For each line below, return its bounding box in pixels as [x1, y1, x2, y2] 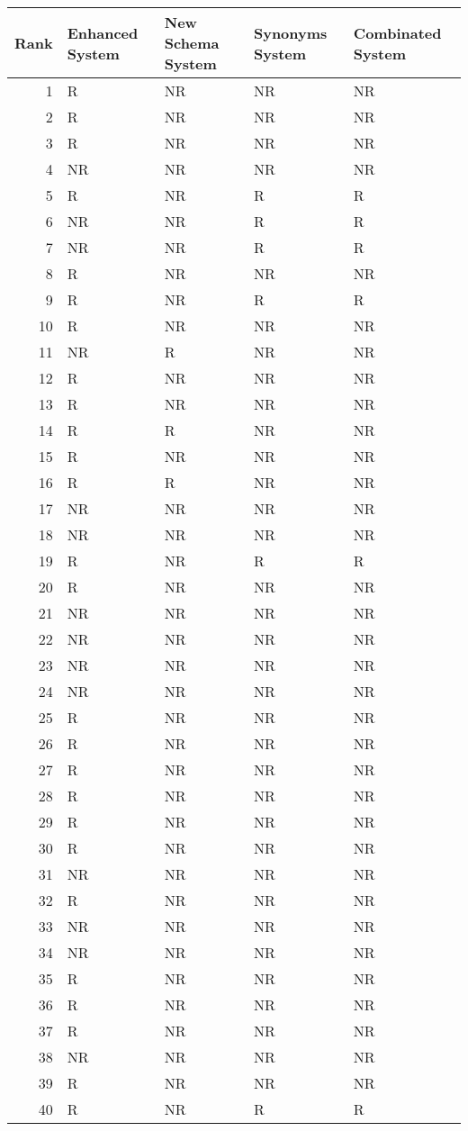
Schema [164, 32, 220, 53]
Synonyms [253, 22, 328, 43]
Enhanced [67, 22, 139, 43]
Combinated [353, 22, 442, 43]
